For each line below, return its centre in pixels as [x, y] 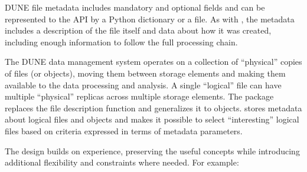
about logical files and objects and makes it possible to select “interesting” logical [152, 119]
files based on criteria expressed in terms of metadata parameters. [124, 130]
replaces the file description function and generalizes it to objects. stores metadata [153, 107]
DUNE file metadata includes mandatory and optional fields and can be [135, 7]
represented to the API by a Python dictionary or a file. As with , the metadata [150, 19]
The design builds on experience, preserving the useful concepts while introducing [152, 150]
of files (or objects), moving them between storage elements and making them [145, 73]
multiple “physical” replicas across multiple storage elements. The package [139, 96]
